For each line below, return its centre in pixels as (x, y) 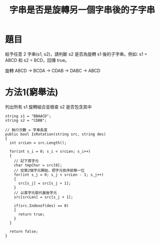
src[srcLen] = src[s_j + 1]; (44, 197)
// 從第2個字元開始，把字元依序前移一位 (49, 170)
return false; (24, 231)
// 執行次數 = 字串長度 (26, 130)
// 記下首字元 (26, 161)
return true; (31, 214)
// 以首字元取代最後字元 (35, 193)
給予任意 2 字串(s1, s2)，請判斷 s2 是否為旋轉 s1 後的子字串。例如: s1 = (76, 54)
